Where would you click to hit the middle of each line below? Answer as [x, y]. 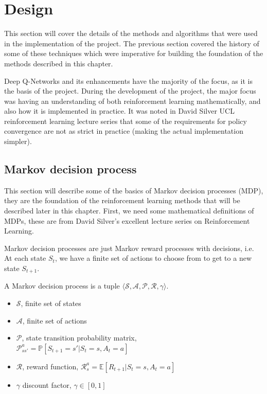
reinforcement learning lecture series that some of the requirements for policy [126, 121]
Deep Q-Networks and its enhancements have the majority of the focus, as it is [128, 80]
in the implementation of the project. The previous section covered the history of [132, 43]
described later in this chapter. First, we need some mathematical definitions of [129, 211]
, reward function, [50, 366]
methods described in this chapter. [59, 63]
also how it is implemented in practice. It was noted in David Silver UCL [119, 111]
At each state [25, 258]
